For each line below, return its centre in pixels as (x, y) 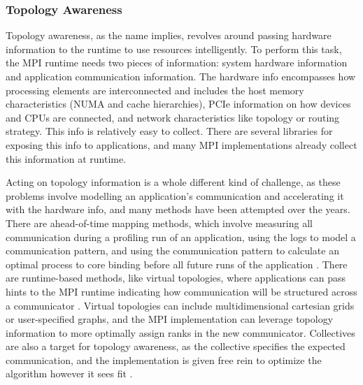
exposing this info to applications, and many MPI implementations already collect (181, 144)
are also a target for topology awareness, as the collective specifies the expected (176, 346)
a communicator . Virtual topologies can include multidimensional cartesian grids (180, 305)
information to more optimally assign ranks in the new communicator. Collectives (180, 332)
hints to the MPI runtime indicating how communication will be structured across (181, 291)
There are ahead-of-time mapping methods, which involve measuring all (159, 223)
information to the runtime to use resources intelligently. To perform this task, (174, 49)
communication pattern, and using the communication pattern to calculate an (172, 250)
